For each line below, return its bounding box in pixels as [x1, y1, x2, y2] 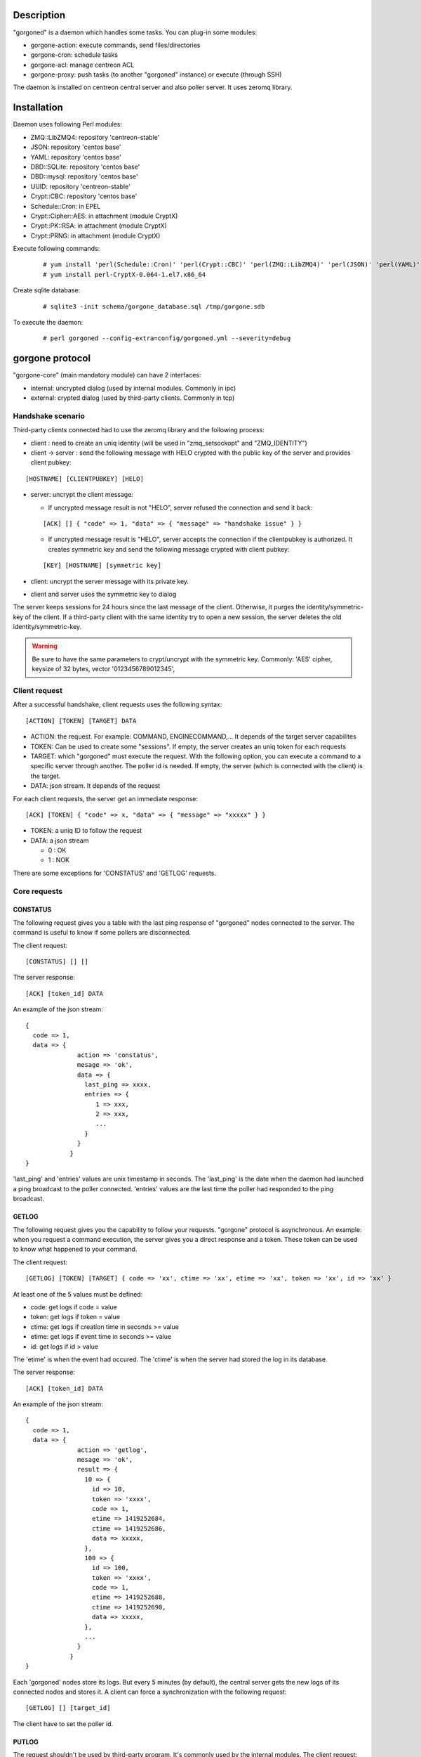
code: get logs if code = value [30, 1302, 117, 1311]
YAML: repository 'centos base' [30, 153, 122, 161]
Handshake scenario [13, 411, 86, 421]
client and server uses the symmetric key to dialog [30, 590, 177, 598]
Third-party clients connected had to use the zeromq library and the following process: [13, 426, 265, 434]
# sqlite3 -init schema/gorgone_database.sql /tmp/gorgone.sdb [43, 302, 265, 311]
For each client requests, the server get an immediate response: [13, 794, 198, 803]
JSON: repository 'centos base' [30, 143, 121, 151]
